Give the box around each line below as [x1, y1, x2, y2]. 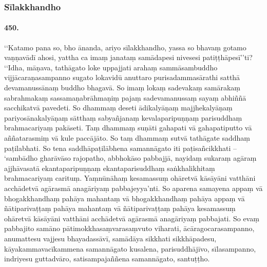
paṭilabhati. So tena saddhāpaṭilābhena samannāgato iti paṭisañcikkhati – [4, 142, 237, 153]
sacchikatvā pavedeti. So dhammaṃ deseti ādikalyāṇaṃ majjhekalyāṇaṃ [4, 102, 233, 113]
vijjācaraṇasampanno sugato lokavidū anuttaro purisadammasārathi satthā [4, 72, 240, 83]
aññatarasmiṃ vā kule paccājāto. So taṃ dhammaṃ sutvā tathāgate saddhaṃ [4, 132, 250, 143]
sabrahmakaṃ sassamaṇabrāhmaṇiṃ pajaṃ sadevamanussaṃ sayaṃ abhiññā [4, 92, 246, 103]
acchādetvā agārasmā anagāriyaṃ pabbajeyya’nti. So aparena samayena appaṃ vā [4, 182, 263, 193]
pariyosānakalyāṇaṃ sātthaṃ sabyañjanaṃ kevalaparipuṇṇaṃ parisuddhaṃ [4, 112, 242, 123]
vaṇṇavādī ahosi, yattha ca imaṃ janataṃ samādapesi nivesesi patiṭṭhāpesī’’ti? [4, 52, 253, 63]
